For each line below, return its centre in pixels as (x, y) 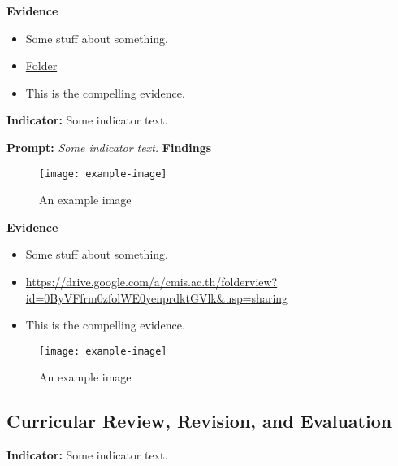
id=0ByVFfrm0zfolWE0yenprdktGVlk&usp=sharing (157, 297)
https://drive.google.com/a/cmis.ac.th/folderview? (151, 281)
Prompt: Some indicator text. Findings (109, 147)
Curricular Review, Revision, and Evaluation (199, 421)
